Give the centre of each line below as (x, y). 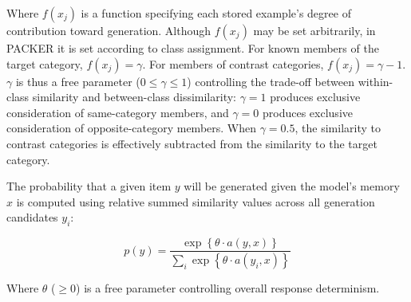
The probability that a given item (89, 186)
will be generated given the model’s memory (292, 186)
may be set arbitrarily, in (314, 30)
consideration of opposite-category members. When (132, 128)
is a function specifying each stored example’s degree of (216, 13)
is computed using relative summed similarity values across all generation (196, 201)
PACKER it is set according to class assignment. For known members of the (193, 48)
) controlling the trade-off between (271, 81)
